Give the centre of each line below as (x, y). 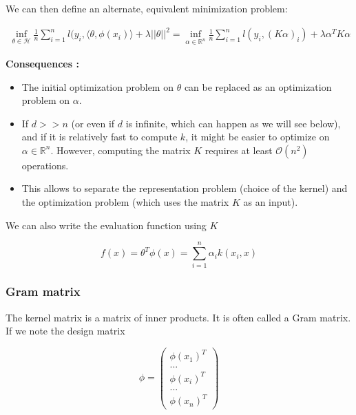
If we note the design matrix (65, 331)
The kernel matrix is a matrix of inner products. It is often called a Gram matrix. (178, 317)
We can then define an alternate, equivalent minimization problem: (147, 8)
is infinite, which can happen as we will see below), (233, 123)
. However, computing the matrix (121, 150)
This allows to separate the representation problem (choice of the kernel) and (185, 188)
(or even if (93, 123)
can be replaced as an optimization (258, 86)
